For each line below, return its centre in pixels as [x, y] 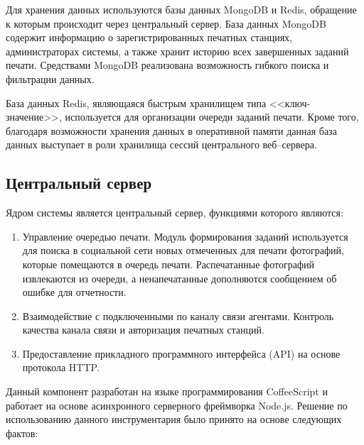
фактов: [22, 433]
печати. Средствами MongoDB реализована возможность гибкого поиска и [167, 65]
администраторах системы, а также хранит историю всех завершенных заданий [177, 51]
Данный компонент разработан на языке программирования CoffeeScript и [167, 391]
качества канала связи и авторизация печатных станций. [143, 330]
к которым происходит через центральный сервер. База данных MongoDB [166, 23]
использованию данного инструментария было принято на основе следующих [174, 419]
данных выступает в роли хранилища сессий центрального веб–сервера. [161, 144]
